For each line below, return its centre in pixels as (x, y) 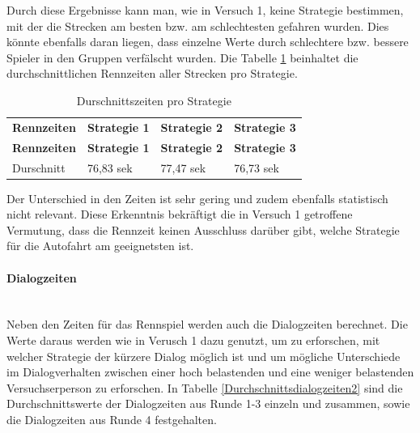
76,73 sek (257, 167)
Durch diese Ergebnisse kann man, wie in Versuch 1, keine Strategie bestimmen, (205, 10)
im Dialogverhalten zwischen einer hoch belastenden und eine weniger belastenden (210, 372)
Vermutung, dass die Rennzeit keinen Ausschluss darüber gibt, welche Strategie (203, 229)
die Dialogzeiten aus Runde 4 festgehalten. (112, 419)
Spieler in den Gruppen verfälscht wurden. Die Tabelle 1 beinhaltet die (182, 57)
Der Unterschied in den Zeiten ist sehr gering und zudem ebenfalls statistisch (197, 198)
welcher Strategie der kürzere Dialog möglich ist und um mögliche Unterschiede (204, 356)
